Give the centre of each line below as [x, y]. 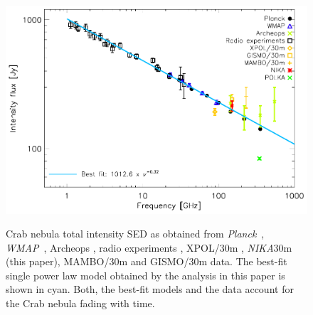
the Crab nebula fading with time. [80, 303]
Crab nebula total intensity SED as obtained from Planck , [135, 234]
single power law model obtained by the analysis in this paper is [145, 275]
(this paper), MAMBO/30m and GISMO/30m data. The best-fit [147, 261]
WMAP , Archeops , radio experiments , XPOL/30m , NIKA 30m [149, 247]
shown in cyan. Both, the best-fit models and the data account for [150, 289]
